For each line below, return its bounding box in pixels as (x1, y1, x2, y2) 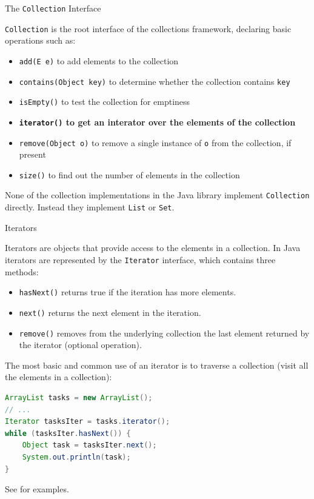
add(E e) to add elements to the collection (19, 54, 179, 67)
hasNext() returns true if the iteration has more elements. (19, 286, 236, 298)
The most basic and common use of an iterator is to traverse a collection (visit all (5, 358, 309, 371)
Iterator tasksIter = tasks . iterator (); (5, 417, 170, 426)
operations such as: (5, 34, 76, 47)
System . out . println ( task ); (22, 452, 131, 461)
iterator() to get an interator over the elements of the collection (19, 115, 296, 128)
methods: (5, 265, 39, 278)
